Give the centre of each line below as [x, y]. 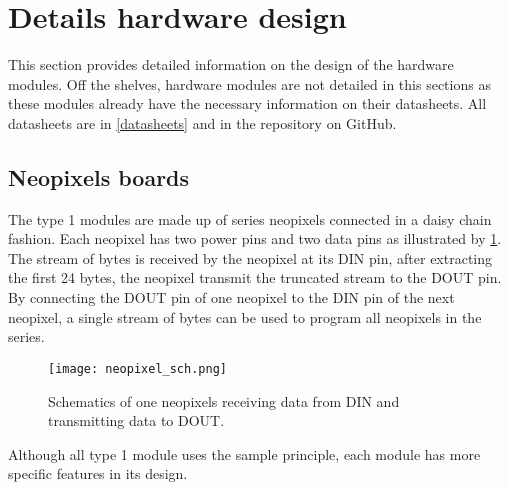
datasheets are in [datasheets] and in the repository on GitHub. [202, 122]
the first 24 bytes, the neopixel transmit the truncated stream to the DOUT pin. [255, 277]
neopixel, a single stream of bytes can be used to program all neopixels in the [245, 316]
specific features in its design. [98, 473]
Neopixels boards [99, 176]
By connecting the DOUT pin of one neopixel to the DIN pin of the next [231, 297]
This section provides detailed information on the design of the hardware [231, 64]
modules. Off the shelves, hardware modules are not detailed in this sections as [249, 83]
